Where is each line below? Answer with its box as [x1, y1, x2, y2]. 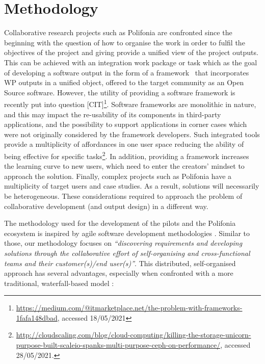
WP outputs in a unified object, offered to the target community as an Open [4, 77, 244, 88]
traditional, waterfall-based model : [4, 277, 114, 288]
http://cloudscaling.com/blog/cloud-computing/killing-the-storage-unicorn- [16, 329, 251, 340]
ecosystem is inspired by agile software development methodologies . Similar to [4, 227, 250, 238]
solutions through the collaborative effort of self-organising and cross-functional [4, 247, 250, 258]
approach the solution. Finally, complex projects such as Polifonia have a [4, 170, 232, 181]
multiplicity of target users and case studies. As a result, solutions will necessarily [4, 180, 259, 191]
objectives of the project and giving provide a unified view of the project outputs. [4, 47, 258, 58]
